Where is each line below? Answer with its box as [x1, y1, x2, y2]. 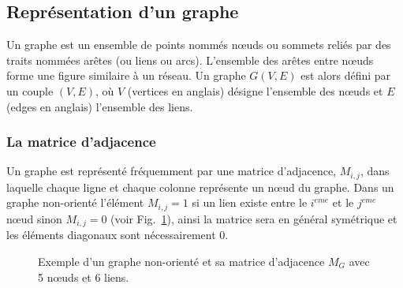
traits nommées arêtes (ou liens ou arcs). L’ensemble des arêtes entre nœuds [6, 51, 374, 68]
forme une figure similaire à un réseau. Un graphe [6, 67, 246, 84]
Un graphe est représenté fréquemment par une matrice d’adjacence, [6, 163, 337, 179]
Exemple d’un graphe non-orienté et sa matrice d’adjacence [38, 252, 325, 269]
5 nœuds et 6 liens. [38, 268, 129, 285]
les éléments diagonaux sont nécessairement [6, 226, 216, 243]
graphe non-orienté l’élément [6, 194, 144, 211]
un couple [6, 82, 54, 99]
